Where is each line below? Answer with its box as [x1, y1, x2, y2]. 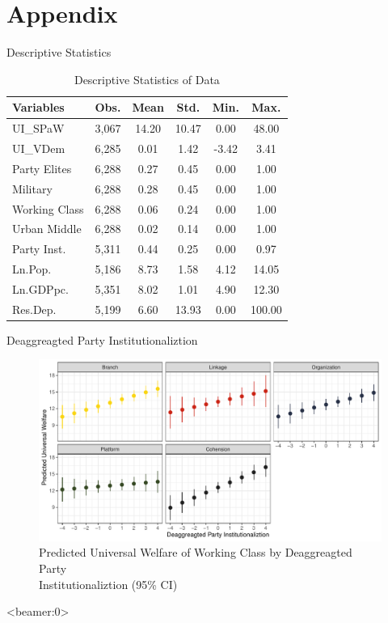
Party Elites [12, 159, 72, 176]
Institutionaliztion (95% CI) [39, 575, 178, 592]
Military [12, 180, 53, 197]
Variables [12, 99, 65, 116]
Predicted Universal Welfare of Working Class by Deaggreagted [39, 544, 352, 561]
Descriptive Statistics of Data [74, 70, 220, 87]
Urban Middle [12, 220, 82, 237]
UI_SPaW [12, 120, 65, 137]
